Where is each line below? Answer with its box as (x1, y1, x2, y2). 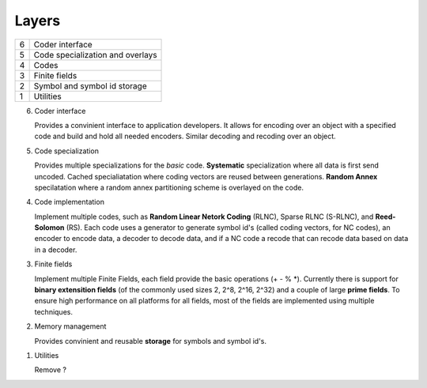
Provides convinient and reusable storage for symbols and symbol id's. (34, 336, 266, 345)
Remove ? (34, 365, 67, 375)
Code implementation (34, 198, 104, 207)
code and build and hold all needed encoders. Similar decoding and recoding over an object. (34, 131, 336, 141)
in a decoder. (34, 245, 77, 254)
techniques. (34, 307, 73, 316)
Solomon (34, 223, 65, 232)
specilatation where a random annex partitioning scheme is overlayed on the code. (34, 183, 304, 192)
